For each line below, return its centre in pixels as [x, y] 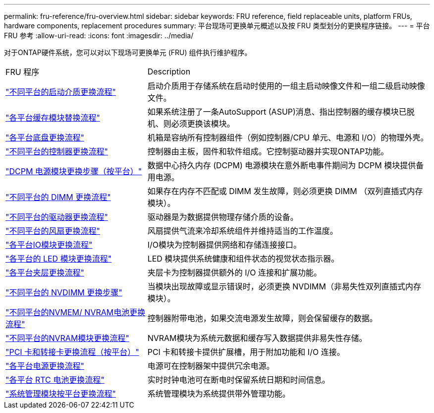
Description [169, 71]
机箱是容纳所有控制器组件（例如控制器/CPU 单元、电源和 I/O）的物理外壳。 [288, 138]
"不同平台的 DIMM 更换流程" [58, 197]
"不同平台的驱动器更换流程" [57, 217]
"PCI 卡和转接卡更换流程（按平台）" [72, 352]
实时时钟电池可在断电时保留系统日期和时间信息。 [239, 380]
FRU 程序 [23, 72]
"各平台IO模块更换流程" [49, 245]
